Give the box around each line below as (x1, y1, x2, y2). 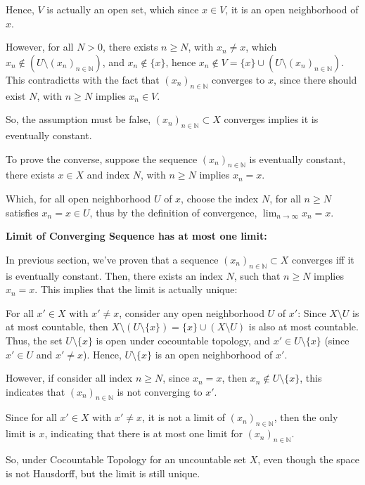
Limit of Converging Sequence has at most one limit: (6, 228, 267, 243)
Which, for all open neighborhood (6, 190, 151, 205)
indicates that (6, 384, 65, 399)
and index (87, 167, 130, 182)
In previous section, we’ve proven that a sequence (6, 252, 219, 266)
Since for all (6, 410, 57, 425)
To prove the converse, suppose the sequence (6, 151, 198, 166)
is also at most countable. (248, 319, 359, 334)
